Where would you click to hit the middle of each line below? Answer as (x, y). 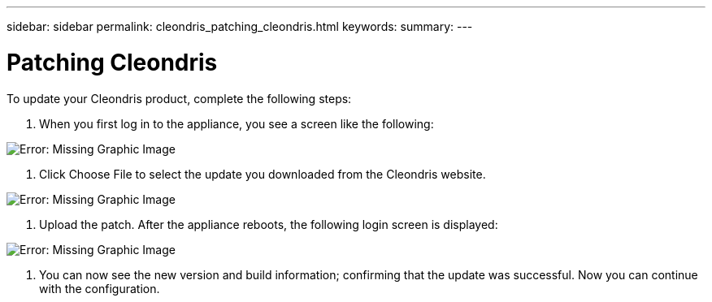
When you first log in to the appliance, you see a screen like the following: (237, 123)
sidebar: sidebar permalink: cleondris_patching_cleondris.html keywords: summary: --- (240, 26)
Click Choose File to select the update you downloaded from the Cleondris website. (263, 174)
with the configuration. (100, 288)
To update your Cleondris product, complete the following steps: (179, 98)
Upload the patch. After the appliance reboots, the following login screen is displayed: (269, 224)
